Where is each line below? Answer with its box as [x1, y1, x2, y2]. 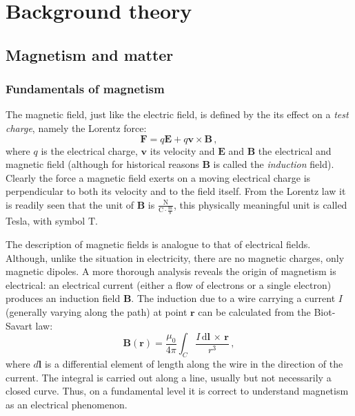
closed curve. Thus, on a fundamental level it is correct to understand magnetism [6, 384, 349, 398]
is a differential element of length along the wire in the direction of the [44, 357, 343, 371]
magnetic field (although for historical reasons [6, 157, 199, 171]
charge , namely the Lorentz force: [6, 120, 147, 135]
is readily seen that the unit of [6, 197, 134, 211]
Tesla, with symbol [6, 214, 85, 228]
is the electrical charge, [41, 143, 138, 158]
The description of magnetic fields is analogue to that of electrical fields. [6, 237, 311, 252]
